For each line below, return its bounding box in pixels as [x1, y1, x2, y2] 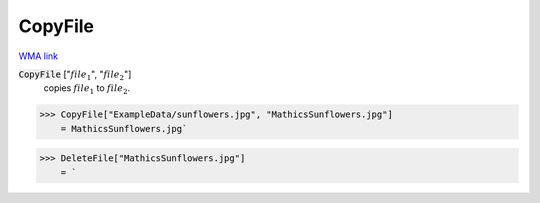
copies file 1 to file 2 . [43, 82, 131, 97]
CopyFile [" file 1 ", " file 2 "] [18, 68, 132, 82]
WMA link [18, 50, 59, 62]
